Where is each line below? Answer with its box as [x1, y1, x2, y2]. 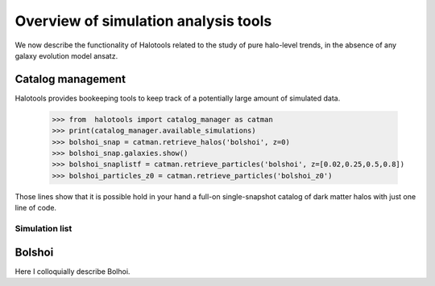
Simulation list [14, 223, 72, 234]
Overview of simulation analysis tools [14, 12, 272, 30]
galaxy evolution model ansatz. [14, 51, 118, 60]
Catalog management [14, 72, 126, 86]
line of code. [14, 203, 56, 213]
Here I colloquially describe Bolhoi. [14, 266, 130, 276]
